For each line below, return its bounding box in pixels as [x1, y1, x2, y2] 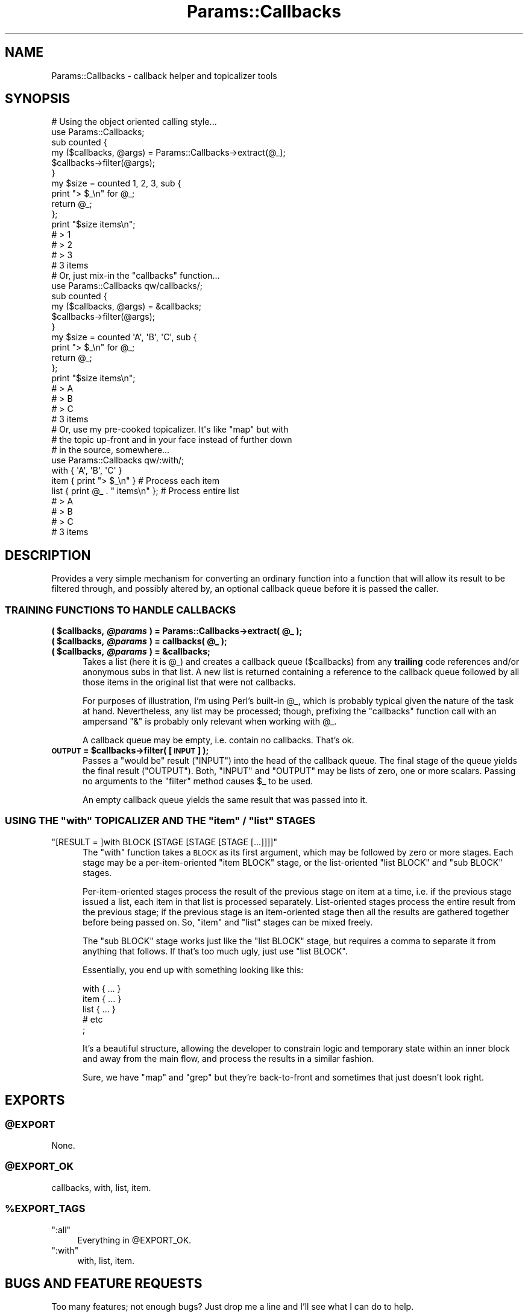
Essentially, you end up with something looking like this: [83, 964, 304, 975]
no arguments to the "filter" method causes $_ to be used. [83, 776, 313, 787]
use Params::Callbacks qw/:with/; [51, 455, 184, 466]
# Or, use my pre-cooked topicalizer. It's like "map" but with [51, 424, 289, 435]
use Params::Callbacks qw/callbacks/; [51, 281, 203, 291]
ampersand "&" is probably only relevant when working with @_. [83, 716, 337, 727]
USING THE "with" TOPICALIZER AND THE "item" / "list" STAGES [5, 814, 315, 827]
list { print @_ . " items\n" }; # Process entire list [51, 486, 240, 497]
